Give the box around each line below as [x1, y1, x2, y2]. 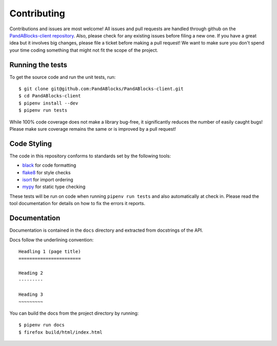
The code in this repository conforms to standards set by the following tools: [9, 153, 171, 159]
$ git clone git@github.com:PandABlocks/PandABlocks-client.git [18, 86, 184, 92]
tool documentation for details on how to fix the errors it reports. [9, 200, 146, 207]
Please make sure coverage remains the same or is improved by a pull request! [9, 126, 176, 132]
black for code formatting [22, 162, 76, 169]
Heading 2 [18, 270, 43, 276]
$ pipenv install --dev [18, 100, 78, 106]
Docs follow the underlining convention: [9, 236, 94, 243]
